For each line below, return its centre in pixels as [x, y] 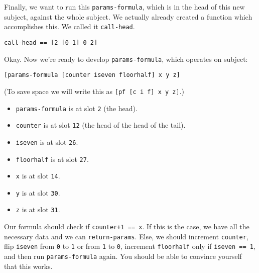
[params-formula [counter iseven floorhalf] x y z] [92, 75]
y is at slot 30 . [38, 192]
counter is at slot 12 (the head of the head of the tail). [101, 125]
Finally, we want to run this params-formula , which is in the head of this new [124, 7]
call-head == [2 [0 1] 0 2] [51, 42]
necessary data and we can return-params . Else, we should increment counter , [126, 236]
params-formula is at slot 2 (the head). [77, 108]
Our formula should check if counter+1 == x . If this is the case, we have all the [127, 226]
